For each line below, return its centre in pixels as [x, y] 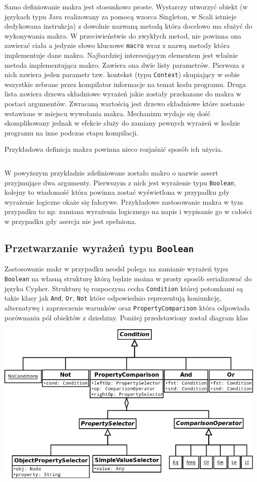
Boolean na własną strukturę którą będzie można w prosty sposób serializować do [128, 279]
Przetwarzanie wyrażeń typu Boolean [99, 248]
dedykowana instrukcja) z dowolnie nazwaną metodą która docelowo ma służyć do [128, 26]
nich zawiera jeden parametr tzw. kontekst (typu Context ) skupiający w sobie [122, 74]
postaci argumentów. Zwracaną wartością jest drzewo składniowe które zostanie [125, 104]
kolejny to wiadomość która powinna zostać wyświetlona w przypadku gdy [117, 192]
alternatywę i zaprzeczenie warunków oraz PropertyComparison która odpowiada [127, 307]
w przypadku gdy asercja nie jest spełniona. [71, 221]
